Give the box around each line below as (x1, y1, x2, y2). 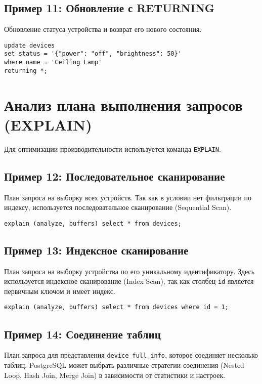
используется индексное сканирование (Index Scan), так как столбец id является (4, 276, 254, 286)
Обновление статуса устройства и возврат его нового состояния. (4, 24, 202, 34)
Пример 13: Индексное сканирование (4, 242, 189, 258)
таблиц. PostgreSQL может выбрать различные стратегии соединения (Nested (4, 360, 244, 370)
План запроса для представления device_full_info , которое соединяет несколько (4, 350, 258, 360)
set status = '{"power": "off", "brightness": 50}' (4, 50, 182, 58)
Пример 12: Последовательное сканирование (4, 168, 225, 184)
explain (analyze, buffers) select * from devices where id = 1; (4, 304, 229, 311)
